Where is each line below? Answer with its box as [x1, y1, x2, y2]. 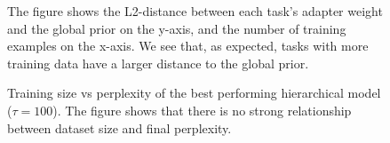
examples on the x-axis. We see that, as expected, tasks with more [7, 36, 369, 55]
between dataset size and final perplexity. [7, 118, 232, 137]
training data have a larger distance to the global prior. [7, 53, 309, 72]
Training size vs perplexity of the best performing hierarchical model [7, 83, 381, 102]
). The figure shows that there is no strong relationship [52, 100, 352, 119]
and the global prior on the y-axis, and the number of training [7, 19, 346, 37]
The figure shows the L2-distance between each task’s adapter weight [7, 2, 383, 20]
